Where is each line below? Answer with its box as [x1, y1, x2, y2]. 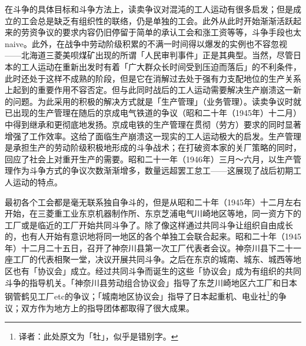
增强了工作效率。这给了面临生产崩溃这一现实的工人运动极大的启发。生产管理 [5, 129, 301, 142]
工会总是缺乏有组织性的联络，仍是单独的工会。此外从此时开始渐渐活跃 [21, 14, 293, 26]
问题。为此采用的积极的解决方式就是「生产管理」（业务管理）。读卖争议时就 [12, 95, 301, 107]
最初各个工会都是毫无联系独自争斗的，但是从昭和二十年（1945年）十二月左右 [5, 195, 301, 208]
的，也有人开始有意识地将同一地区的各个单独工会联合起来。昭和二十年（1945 [5, 230, 301, 242]
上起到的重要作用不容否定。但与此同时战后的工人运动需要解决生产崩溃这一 [5, 84, 293, 96]
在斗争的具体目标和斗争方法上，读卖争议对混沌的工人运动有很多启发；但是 [5, 3, 293, 15]
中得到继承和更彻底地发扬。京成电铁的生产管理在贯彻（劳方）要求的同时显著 [5, 118, 301, 130]
